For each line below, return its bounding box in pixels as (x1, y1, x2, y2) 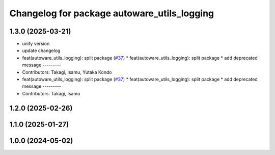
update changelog (22, 47, 61, 54)
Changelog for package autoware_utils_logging (9, 8, 214, 19)
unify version (22, 41, 50, 47)
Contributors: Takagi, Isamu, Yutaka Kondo (22, 69, 112, 75)
